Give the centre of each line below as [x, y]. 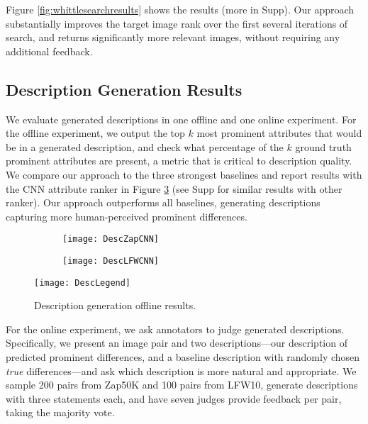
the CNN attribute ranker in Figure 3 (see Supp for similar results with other [174, 188]
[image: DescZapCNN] [111, 239]
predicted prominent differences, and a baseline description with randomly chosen [183, 357]
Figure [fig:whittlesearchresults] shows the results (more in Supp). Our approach [180, 9]
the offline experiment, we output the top [95, 133]
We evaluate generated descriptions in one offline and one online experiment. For [181, 119]
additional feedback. [49, 51]
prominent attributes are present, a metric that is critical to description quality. [179, 161]
